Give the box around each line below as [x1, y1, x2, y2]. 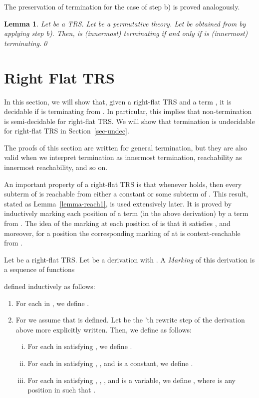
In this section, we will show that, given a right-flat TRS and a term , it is [4, 96, 232, 106]
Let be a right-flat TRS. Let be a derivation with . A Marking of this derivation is [4, 254, 255, 264]
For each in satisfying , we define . [27, 341, 132, 351]
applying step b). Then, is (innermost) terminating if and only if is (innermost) [4, 28, 248, 38]
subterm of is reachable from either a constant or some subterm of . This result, [4, 188, 248, 199]
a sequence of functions [4, 264, 75, 274]
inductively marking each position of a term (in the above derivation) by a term [4, 208, 249, 218]
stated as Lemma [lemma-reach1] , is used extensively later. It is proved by [4, 198, 232, 208]
